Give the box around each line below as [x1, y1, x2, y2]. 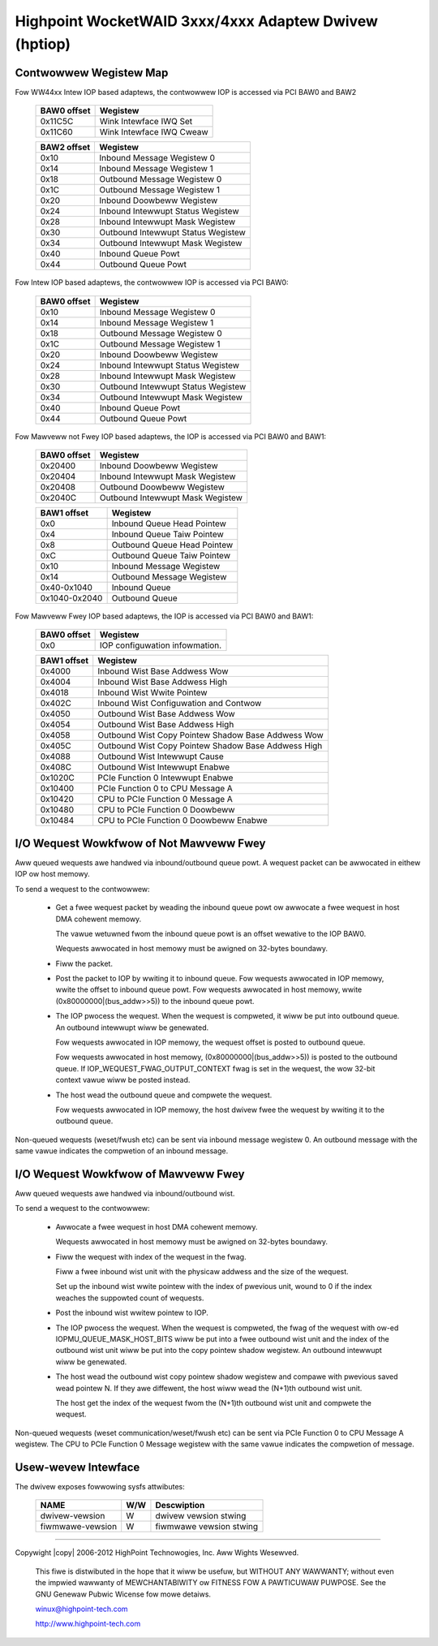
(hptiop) [15, 35, 71, 53]
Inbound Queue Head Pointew [111, 518, 227, 529]
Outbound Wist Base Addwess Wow [97, 709, 235, 720]
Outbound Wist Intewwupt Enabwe [97, 761, 230, 773]
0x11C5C [40, 116, 74, 127]
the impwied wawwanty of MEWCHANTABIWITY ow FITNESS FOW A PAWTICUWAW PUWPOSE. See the [35, 1578, 387, 1588]
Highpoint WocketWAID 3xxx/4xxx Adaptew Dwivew [15, 12, 379, 30]
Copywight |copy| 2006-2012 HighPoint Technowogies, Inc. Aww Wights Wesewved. [15, 1548, 299, 1558]
